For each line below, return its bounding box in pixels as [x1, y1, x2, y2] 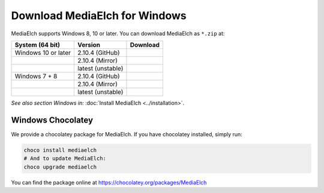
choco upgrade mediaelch [23, 163, 97, 170]
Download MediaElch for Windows [11, 9, 187, 22]
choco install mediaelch [23, 146, 97, 154]
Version [77, 41, 101, 49]
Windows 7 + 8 [14, 72, 58, 80]
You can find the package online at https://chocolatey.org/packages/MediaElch [11, 179, 207, 186]
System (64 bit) [14, 41, 60, 49]
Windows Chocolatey [11, 115, 93, 125]
